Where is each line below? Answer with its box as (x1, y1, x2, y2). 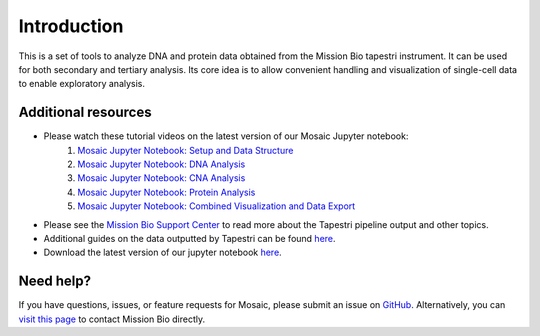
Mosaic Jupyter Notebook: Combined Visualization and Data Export (77, 200, 356, 212)
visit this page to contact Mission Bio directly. (18, 313, 206, 325)
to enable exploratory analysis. (18, 78, 145, 90)
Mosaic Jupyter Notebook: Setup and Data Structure (77, 144, 294, 156)
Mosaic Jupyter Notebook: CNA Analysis (77, 172, 246, 184)
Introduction (18, 15, 124, 37)
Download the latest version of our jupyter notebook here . (43, 246, 282, 259)
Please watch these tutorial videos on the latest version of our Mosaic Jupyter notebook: (43, 130, 409, 142)
